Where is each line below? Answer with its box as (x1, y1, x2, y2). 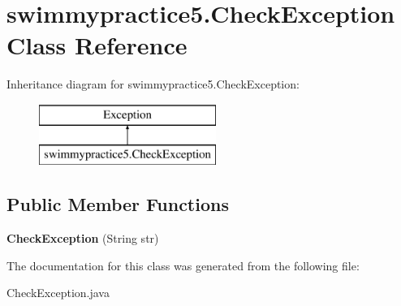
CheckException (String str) (6, 230, 159, 247)
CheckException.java (6, 284, 110, 301)
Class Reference (6, 28, 188, 62)
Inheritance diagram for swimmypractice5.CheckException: (6, 75, 300, 93)
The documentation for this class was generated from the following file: (6, 256, 360, 274)
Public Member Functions (6, 192, 229, 217)
